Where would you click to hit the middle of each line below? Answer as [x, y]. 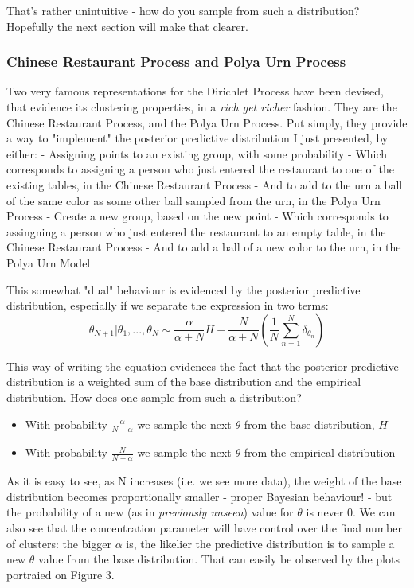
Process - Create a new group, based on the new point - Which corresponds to [197, 216]
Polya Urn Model [49, 262]
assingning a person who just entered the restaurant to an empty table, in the [196, 231]
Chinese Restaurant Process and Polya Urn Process [176, 62]
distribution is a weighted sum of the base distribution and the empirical [184, 382]
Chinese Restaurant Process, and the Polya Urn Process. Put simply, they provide [207, 122]
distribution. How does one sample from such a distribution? [154, 397]
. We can [374, 512]
